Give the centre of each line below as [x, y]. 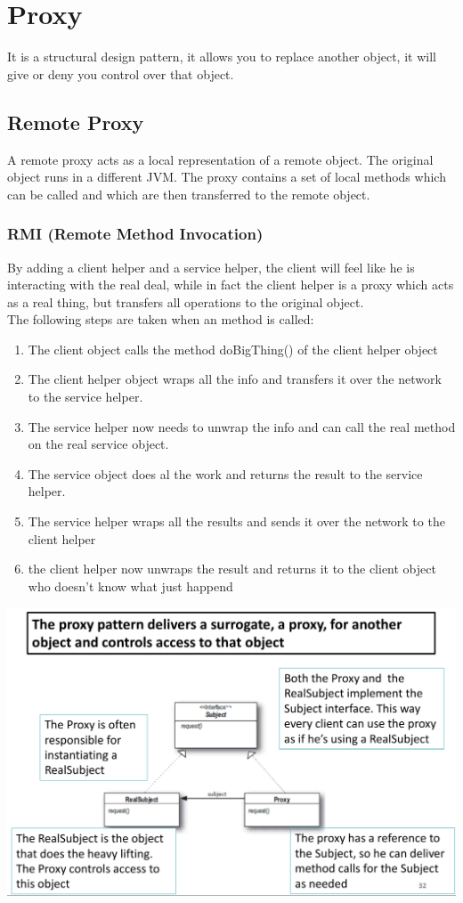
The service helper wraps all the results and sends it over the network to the [236, 521]
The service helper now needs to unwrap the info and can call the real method [242, 426]
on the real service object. [98, 444]
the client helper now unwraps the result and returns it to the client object [232, 569]
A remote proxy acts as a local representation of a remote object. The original [220, 159]
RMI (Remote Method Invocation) [135, 234]
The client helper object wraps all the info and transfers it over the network [235, 379]
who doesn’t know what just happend [130, 586]
